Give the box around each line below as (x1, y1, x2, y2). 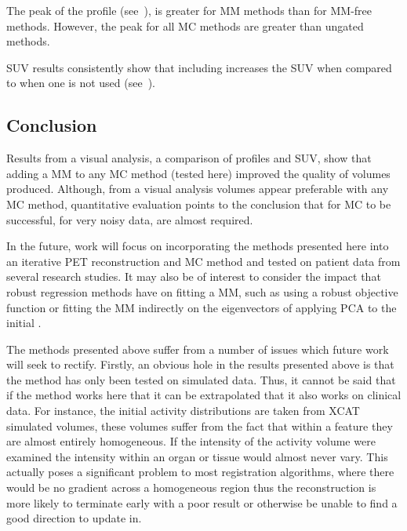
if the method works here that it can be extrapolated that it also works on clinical (6, 387, 402, 403)
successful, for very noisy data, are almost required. (6, 211, 253, 227)
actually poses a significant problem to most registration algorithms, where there (6, 464, 394, 480)
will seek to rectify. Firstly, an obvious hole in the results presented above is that (6, 356, 394, 373)
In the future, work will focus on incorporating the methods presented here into (6, 238, 389, 254)
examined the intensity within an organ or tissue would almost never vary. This (6, 448, 388, 464)
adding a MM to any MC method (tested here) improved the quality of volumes (6, 165, 391, 181)
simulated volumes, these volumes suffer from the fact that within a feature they (6, 417, 393, 434)
